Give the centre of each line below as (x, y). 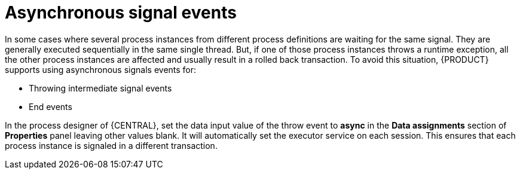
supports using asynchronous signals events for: (101, 69)
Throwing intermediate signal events (100, 88)
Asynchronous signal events (121, 13)
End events (51, 106)
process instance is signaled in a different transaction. (111, 145)
